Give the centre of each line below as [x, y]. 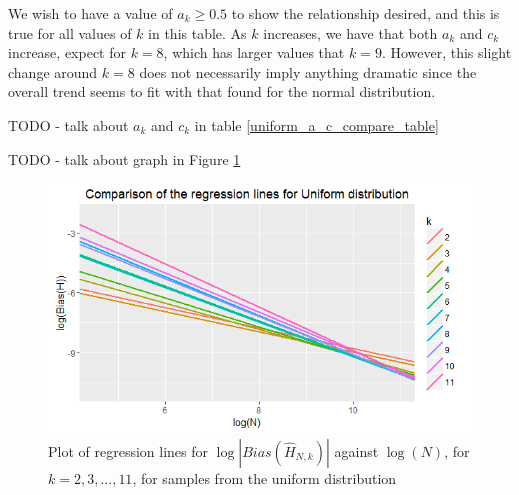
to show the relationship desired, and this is [365, 13]
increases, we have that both [350, 32]
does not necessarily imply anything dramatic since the [308, 71]
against [356, 450]
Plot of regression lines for [128, 450]
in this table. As [197, 32]
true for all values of [70, 32]
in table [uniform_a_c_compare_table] [316, 124]
